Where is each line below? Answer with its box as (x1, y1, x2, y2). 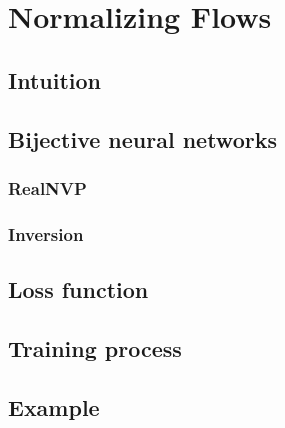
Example (8, 391, 100, 422)
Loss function (8, 274, 149, 305)
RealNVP (8, 175, 87, 200)
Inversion (8, 221, 84, 246)
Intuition (8, 64, 101, 95)
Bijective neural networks (8, 123, 277, 154)
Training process (8, 332, 182, 363)
